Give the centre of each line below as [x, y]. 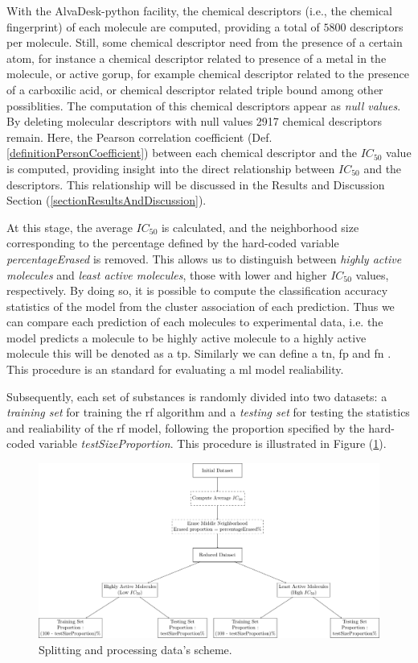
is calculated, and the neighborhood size [260, 227]
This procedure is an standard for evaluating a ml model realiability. [175, 369]
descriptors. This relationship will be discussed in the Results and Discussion [196, 184]
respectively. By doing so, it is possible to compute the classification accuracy [197, 290]
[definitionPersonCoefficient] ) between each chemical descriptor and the [182, 153]
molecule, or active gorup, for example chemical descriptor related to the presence [208, 74]
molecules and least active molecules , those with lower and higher [167, 274]
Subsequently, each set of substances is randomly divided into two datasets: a [197, 396]
